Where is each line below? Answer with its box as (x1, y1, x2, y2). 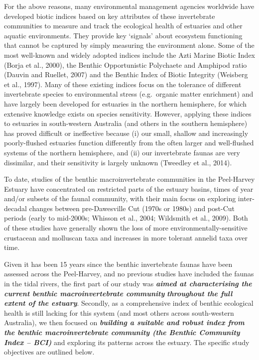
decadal (4, 203, 27, 213)
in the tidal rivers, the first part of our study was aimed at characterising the (4, 278, 252, 289)
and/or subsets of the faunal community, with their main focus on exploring (4, 193, 236, 204)
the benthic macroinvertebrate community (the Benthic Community (4, 327, 240, 337)
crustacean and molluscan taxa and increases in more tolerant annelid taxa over (4, 232, 248, 242)
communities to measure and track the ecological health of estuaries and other (4, 20, 243, 31)
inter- (238, 193, 255, 204)
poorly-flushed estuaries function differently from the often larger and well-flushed (4, 137, 254, 148)
